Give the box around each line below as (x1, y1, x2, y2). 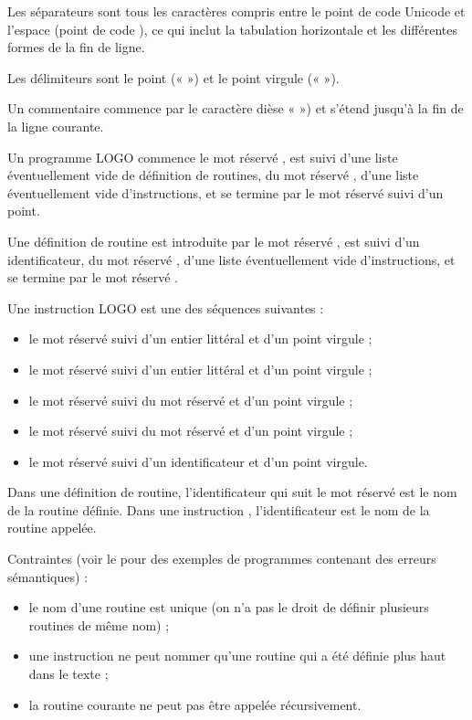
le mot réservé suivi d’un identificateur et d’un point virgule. (28, 451, 368, 471)
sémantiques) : (7, 566, 89, 586)
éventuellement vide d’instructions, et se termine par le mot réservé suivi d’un (7, 183, 444, 202)
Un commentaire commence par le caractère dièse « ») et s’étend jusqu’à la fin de (7, 99, 464, 118)
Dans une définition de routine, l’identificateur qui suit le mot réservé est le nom (7, 482, 457, 502)
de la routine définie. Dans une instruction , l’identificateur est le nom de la (7, 500, 430, 519)
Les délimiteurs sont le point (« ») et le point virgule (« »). (7, 68, 340, 87)
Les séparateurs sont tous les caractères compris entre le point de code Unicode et (7, 2, 466, 20)
